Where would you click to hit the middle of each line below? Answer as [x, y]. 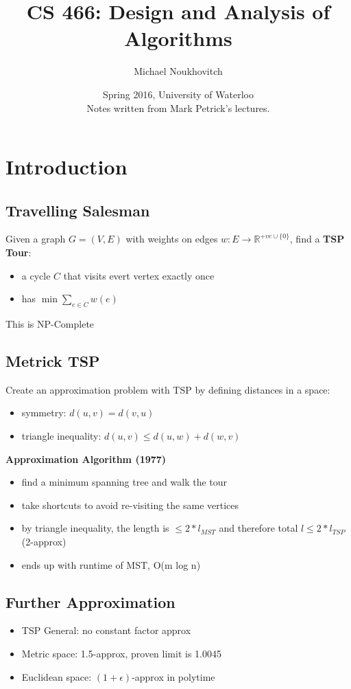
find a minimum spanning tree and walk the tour [124, 482]
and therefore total [258, 528]
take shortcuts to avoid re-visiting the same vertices [130, 505]
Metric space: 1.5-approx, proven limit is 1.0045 [121, 653]
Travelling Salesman [78, 210]
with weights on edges [172, 239]
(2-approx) [44, 542]
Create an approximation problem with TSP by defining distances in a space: [168, 389]
